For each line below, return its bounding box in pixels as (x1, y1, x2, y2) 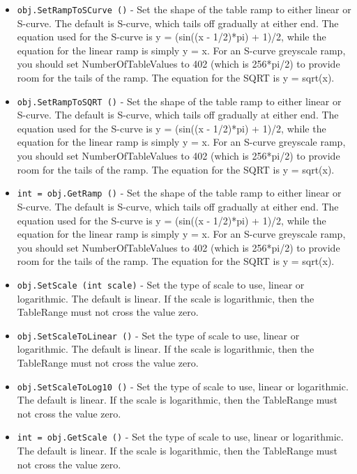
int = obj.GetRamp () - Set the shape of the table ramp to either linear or (17, 185, 342, 200)
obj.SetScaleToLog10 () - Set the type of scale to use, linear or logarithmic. (17, 379, 349, 393)
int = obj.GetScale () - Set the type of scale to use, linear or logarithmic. (17, 429, 344, 444)
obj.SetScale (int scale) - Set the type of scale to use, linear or (17, 277, 305, 291)
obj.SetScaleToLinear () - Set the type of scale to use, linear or (17, 328, 300, 342)
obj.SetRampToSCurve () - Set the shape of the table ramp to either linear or (17, 2, 351, 16)
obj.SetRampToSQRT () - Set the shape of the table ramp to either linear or (17, 93, 342, 108)
